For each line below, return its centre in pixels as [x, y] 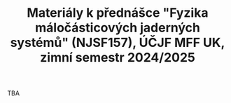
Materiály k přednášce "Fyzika [118, 13]
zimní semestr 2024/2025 [118, 58]
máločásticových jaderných [118, 28]
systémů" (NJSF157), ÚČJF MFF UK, [118, 43]
